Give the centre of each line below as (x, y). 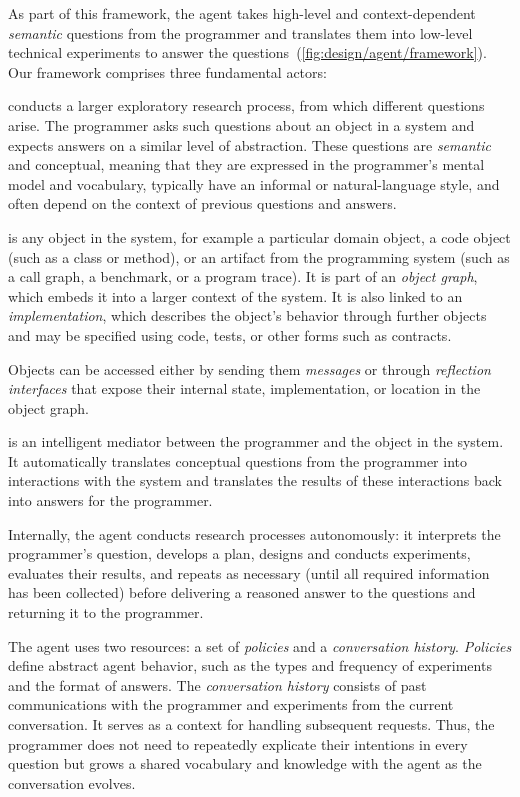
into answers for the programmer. (110, 500)
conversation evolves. (72, 782)
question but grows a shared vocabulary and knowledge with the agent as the (245, 763)
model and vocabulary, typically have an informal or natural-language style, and (254, 183)
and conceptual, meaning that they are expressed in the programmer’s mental (246, 164)
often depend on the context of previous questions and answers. (202, 203)
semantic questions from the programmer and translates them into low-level (240, 32)
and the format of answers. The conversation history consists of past (217, 684)
